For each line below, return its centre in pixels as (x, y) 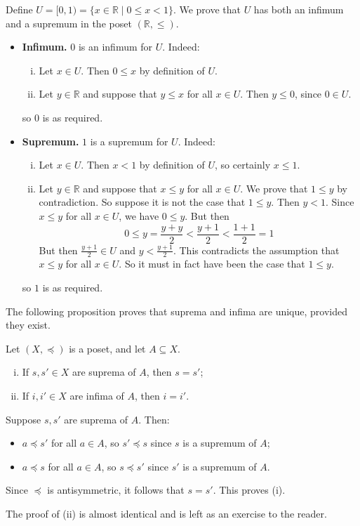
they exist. (28, 325)
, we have (139, 215)
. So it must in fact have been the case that (212, 264)
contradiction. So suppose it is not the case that (142, 202)
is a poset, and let (107, 348)
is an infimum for (115, 47)
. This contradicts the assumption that (256, 250)
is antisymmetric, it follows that (116, 490)
